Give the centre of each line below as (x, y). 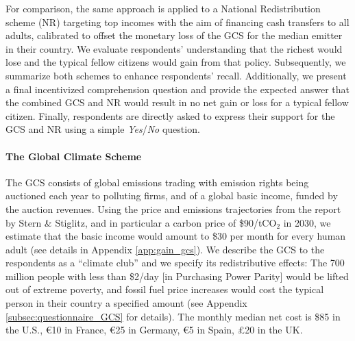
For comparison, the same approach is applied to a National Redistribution (163, 8)
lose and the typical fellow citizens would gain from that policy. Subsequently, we (176, 62)
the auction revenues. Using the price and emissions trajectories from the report (173, 209)
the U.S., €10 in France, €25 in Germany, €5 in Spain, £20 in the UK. (154, 330)
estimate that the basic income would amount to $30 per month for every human (176, 236)
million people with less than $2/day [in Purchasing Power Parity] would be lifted (177, 276)
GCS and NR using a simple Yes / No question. (103, 129)
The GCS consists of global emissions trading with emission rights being (157, 182)
